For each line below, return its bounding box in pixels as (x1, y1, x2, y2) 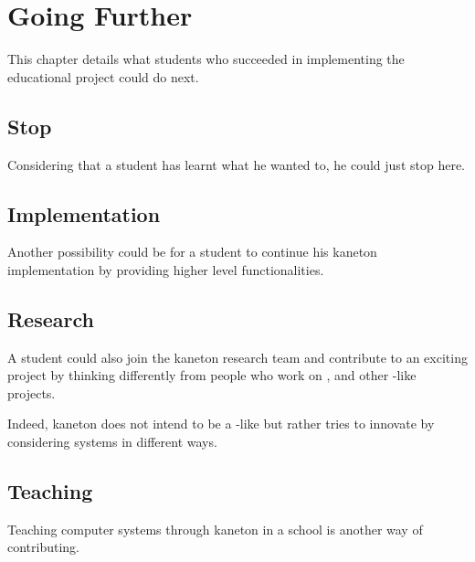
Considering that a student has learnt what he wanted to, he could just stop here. (7, 154, 466, 174)
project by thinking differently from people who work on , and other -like (7, 366, 417, 385)
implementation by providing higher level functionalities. (7, 260, 324, 279)
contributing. (7, 537, 80, 557)
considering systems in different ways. (7, 432, 217, 451)
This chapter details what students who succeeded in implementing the (7, 49, 405, 69)
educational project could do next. (7, 67, 199, 86)
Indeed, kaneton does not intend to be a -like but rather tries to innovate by (7, 414, 435, 433)
